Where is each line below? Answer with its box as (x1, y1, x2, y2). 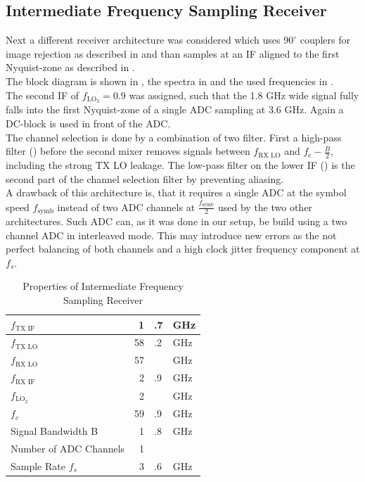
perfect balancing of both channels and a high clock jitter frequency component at (6, 241, 360, 256)
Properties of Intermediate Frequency (23, 279, 184, 293)
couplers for (300, 32, 351, 47)
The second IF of (6, 87, 79, 102)
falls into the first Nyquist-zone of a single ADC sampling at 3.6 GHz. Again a (6, 102, 344, 117)
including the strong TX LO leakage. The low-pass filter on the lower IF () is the (6, 158, 355, 172)
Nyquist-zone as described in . (6, 60, 135, 75)
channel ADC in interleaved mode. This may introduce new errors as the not (6, 227, 337, 242)
